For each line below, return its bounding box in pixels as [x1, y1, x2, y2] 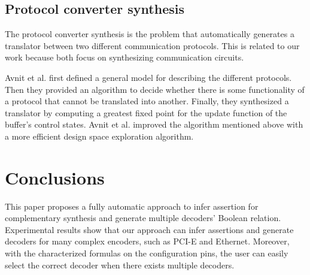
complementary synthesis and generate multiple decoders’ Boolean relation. [5, 211, 281, 224]
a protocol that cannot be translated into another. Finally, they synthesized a [5, 95, 289, 107]
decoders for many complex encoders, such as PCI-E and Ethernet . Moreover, [5, 235, 290, 247]
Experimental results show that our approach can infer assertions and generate [5, 223, 294, 235]
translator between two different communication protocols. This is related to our [5, 39, 300, 52]
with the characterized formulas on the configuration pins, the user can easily [5, 247, 288, 259]
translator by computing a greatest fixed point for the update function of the [5, 106, 287, 119]
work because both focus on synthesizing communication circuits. [5, 51, 244, 64]
